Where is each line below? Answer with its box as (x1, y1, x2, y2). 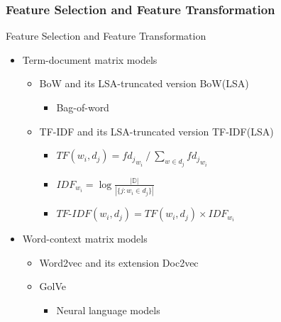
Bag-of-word (56, 100, 109, 114)
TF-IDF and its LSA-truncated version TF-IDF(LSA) (39, 123, 274, 138)
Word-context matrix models (22, 231, 148, 246)
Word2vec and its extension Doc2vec (39, 255, 199, 270)
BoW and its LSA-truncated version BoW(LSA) (39, 76, 249, 91)
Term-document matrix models (22, 52, 158, 67)
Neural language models (56, 303, 160, 318)
